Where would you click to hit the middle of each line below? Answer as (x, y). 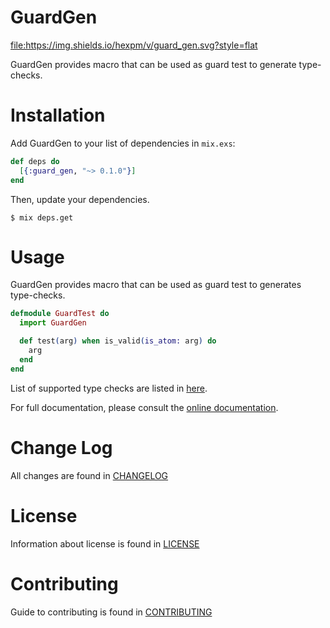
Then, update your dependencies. (80, 199)
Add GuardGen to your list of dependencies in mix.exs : (123, 143)
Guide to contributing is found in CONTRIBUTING (111, 612)
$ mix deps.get (42, 217)
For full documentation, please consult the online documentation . (144, 407)
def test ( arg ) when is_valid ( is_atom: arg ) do (118, 341)
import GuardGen (53, 323)
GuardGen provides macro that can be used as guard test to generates (156, 285)
